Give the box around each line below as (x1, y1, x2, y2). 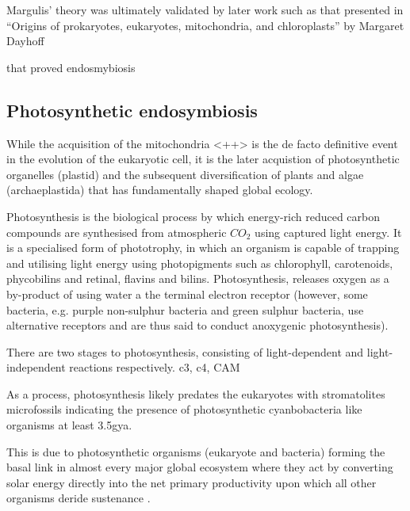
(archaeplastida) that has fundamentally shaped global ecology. (6, 181, 313, 198)
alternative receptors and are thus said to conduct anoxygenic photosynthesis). (6, 317, 389, 334)
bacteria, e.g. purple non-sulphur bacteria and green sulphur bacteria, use (6, 301, 364, 318)
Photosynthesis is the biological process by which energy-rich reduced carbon (6, 208, 381, 224)
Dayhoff (6, 32, 44, 49)
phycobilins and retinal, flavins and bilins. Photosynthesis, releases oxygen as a (6, 270, 389, 287)
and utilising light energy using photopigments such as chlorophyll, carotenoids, (6, 254, 393, 271)
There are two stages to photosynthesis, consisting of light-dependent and (6, 343, 364, 360)
